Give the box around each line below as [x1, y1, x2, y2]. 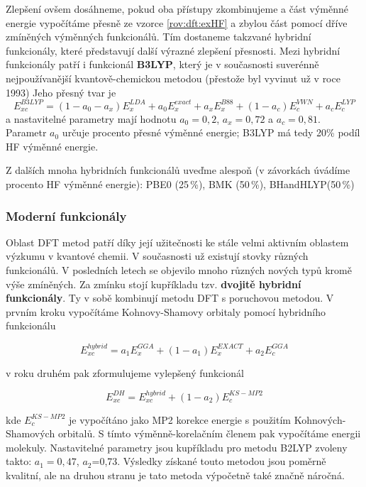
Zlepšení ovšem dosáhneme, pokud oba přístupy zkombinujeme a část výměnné [6, 1, 349, 16]
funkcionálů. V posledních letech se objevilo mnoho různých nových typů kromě [6, 263, 352, 278]
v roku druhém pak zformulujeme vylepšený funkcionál [6, 365, 244, 380]
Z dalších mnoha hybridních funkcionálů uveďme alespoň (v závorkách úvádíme [6, 163, 350, 177]
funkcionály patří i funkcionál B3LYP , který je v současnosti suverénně [6, 57, 319, 72]
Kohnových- [294, 412, 346, 427]
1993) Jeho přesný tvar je [6, 84, 116, 99]
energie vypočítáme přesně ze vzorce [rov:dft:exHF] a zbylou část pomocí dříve [6, 15, 348, 30]
